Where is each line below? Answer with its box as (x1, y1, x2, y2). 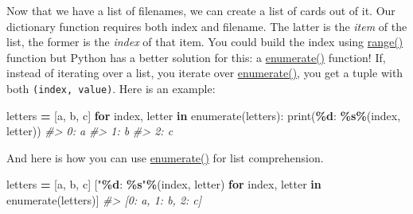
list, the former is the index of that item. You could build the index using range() (6, 33, 403, 50)
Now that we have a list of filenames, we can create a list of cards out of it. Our (6, 2, 395, 18)
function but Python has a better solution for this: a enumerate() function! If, (6, 49, 386, 65)
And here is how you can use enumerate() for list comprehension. (6, 149, 324, 165)
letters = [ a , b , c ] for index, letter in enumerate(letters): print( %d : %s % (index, (6, 107, 401, 123)
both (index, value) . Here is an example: (6, 80, 216, 96)
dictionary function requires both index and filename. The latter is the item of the (6, 18, 407, 34)
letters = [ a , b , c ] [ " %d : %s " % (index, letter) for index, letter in (6, 176, 321, 193)
